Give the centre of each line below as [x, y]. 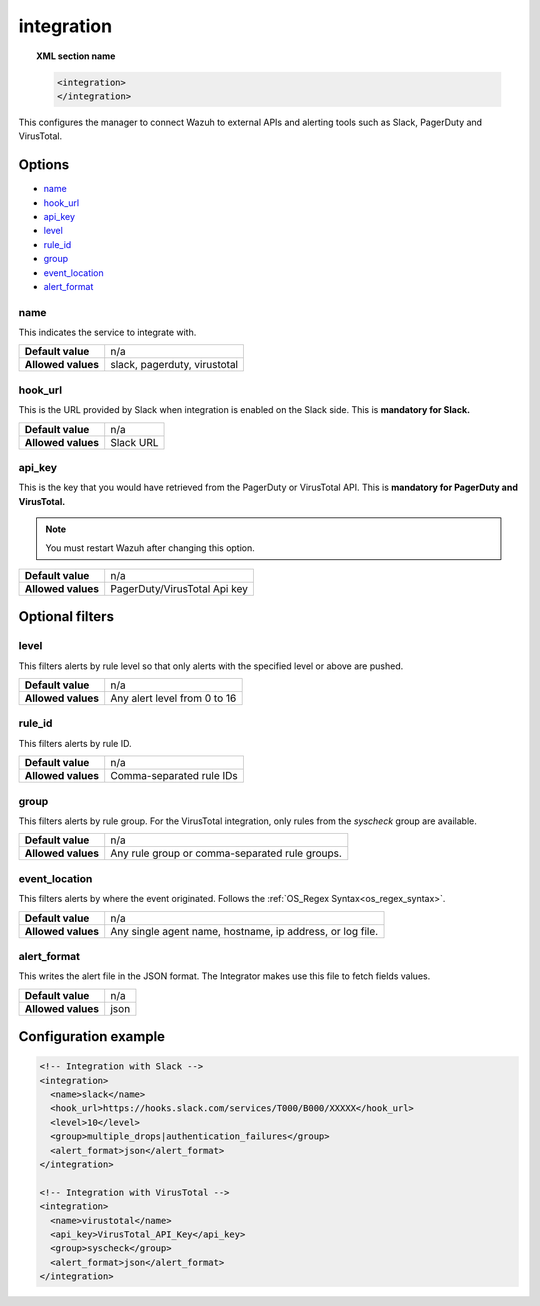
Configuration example [91, 1036]
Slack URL [134, 442]
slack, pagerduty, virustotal [174, 365]
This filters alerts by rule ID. [75, 743]
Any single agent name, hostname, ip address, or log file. [244, 931]
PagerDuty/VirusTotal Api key [179, 588]
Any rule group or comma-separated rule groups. [226, 853]
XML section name [76, 56]
